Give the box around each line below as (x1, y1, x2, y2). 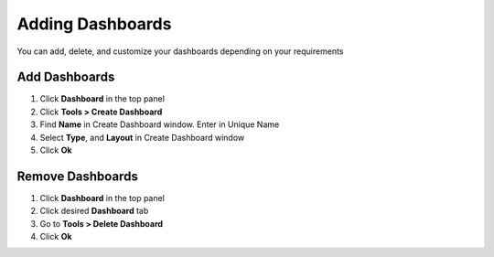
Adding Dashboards (16, 14, 172, 34)
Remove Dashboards (16, 168, 139, 184)
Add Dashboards (16, 70, 115, 85)
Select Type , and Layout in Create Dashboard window (39, 132, 245, 143)
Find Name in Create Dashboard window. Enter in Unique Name (39, 119, 280, 130)
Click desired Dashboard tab (39, 206, 149, 217)
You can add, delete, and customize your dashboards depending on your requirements (16, 46, 344, 57)
